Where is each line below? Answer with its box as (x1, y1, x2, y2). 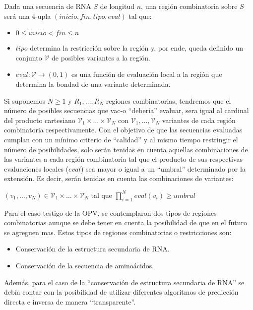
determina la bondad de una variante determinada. (15, 78, 171, 89)
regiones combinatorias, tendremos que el (106, 95, 231, 106)
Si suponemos (4, 95, 45, 106)
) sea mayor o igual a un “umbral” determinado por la (80, 163, 246, 174)
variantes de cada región (162, 115, 236, 125)
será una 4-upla (4, 10, 51, 21)
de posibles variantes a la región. (51, 52, 151, 62)
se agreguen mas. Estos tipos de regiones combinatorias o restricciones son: (4, 227, 232, 237)
